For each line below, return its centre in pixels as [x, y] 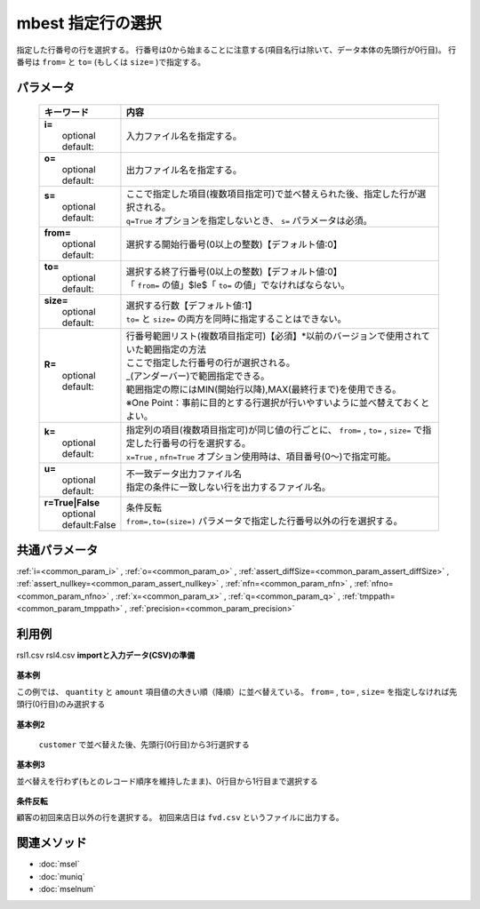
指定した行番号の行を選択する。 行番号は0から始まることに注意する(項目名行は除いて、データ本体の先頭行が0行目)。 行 [236, 50]
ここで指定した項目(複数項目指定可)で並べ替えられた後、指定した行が [272, 194]
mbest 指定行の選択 [89, 23]
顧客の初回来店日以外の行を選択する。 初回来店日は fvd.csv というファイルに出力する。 [180, 817]
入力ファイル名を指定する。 [184, 136]
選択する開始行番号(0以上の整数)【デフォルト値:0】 [234, 244]
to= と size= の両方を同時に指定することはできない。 [236, 319]
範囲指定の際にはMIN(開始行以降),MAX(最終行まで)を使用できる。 [264, 389]
